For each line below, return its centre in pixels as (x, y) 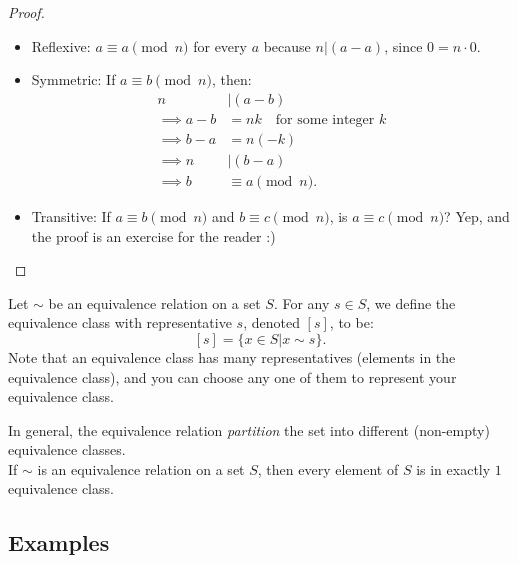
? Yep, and (477, 215)
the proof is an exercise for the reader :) (153, 235)
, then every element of (328, 468)
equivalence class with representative (120, 322)
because (287, 45)
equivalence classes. (67, 449)
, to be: (351, 322)
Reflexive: (61, 45)
